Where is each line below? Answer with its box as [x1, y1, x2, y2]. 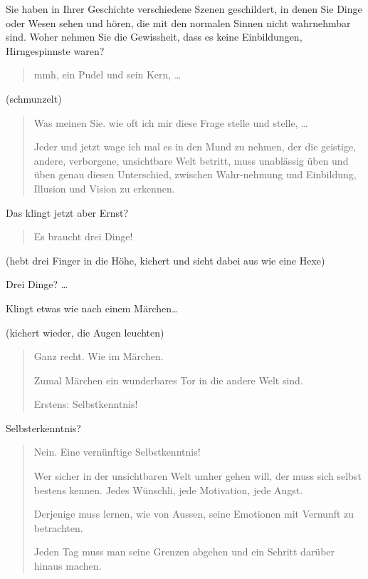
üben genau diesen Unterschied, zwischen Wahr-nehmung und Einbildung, [33, 167, 357, 182]
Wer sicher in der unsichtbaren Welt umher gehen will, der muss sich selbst [33, 468, 362, 483]
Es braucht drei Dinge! [33, 229, 133, 244]
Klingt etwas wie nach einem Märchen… [6, 300, 179, 315]
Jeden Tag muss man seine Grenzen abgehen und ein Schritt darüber [33, 544, 335, 559]
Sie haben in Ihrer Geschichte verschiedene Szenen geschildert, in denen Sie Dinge [6, 1, 362, 16]
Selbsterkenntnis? [6, 420, 81, 435]
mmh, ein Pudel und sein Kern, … [33, 67, 182, 82]
